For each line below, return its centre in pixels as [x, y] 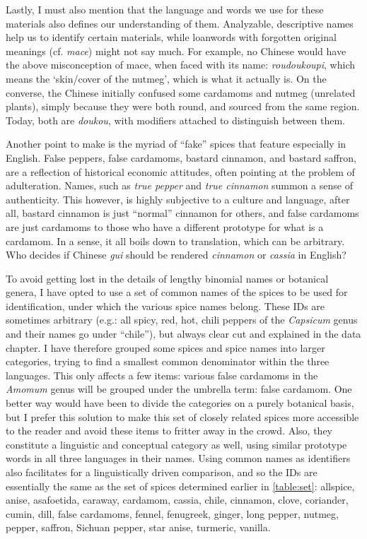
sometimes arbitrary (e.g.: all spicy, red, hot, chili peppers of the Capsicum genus [182, 320]
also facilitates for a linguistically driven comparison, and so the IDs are [162, 472]
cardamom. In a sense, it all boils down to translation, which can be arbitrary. [175, 241]
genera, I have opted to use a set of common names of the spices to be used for [177, 292]
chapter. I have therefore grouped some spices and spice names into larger [165, 347]
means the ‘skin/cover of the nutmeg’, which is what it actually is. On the [166, 78]
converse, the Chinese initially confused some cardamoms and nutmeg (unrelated [181, 92]
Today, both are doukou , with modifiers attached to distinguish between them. [176, 120]
